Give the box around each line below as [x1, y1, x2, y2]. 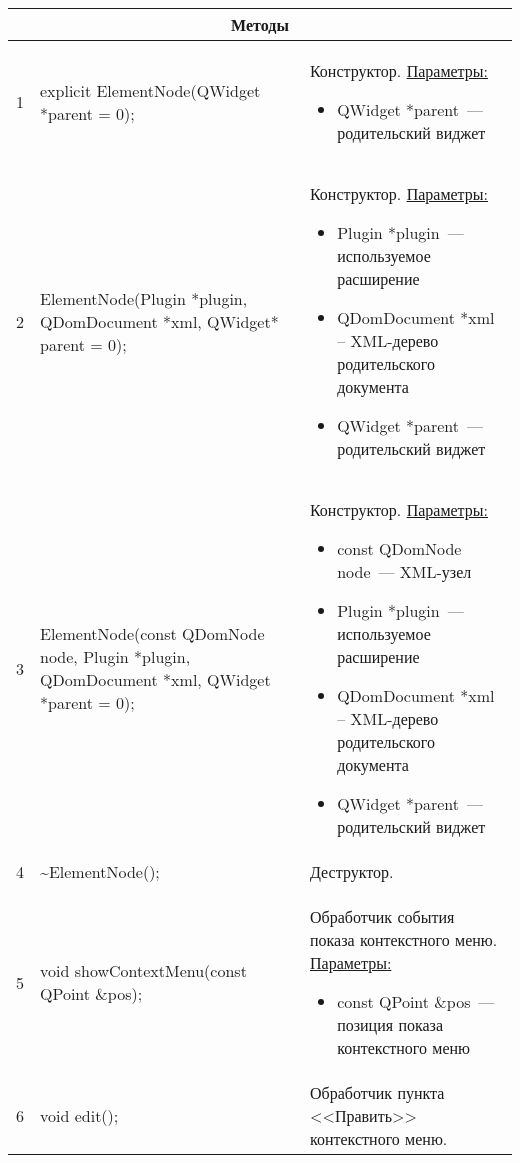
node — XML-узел [337, 560, 472, 583]
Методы [231, 13, 289, 36]
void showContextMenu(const [40, 959, 247, 982]
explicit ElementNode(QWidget [40, 78, 261, 102]
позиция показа [337, 1013, 444, 1036]
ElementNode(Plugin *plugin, [40, 286, 248, 310]
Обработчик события [309, 905, 455, 928]
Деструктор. [309, 860, 394, 883]
